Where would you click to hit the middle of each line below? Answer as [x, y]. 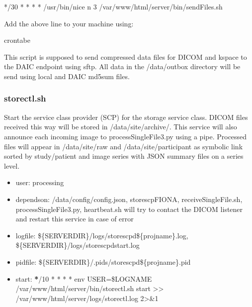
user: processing [40, 182]
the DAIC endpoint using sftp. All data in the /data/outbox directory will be [122, 66]
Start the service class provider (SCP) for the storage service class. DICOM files [126, 117]
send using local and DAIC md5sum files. [67, 76]
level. [12, 165]
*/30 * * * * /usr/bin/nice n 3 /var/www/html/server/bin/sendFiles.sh [113, 6]
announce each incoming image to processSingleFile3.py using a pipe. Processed [126, 136]
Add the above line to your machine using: [69, 23]
